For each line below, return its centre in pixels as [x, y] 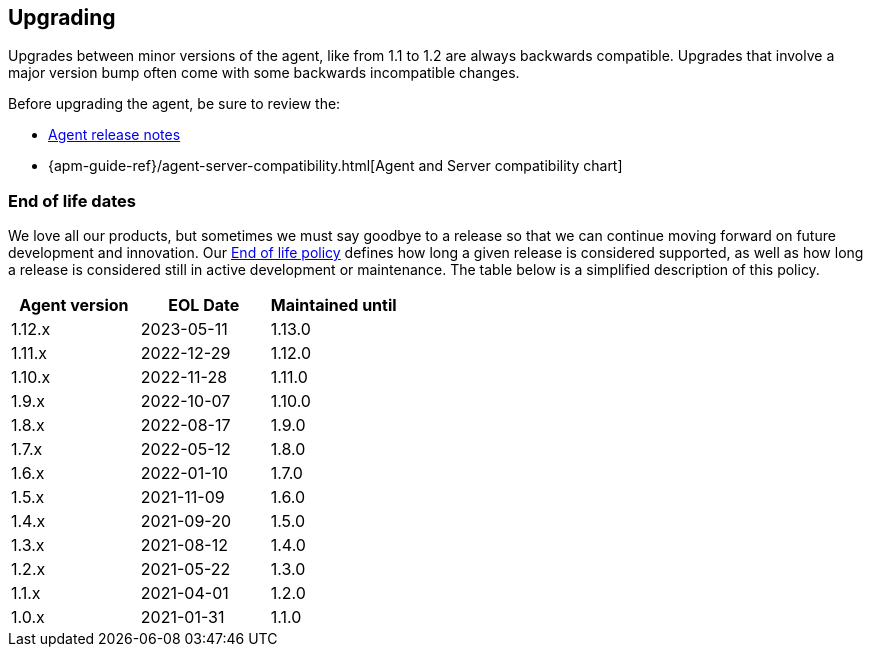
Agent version [74, 305]
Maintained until [333, 305]
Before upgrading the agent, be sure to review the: [174, 104]
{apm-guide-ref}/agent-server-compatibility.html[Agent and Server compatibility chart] [335, 166]
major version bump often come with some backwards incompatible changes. [264, 73]
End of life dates [72, 200]
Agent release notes [114, 135]
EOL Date [204, 305]
